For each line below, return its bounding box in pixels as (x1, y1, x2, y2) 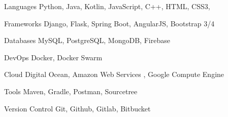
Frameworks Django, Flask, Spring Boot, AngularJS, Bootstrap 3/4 (4, 18, 215, 28)
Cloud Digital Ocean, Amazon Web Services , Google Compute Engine (4, 69, 224, 80)
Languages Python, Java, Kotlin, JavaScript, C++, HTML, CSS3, (4, 1, 210, 11)
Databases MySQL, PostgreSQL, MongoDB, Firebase (4, 35, 170, 46)
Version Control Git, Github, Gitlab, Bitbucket (4, 103, 151, 113)
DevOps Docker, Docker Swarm (4, 52, 103, 62)
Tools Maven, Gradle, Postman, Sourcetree (4, 86, 138, 96)
